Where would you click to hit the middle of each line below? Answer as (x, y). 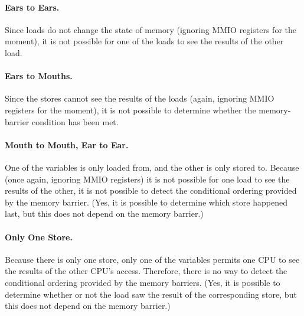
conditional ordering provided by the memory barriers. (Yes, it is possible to (143, 282)
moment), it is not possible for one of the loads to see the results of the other (144, 41)
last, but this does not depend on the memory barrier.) (104, 214)
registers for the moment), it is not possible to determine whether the (130, 110)
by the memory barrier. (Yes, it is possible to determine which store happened (146, 202)
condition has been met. (75, 121)
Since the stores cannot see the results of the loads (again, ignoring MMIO (140, 98)
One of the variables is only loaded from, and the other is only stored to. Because (152, 167)
